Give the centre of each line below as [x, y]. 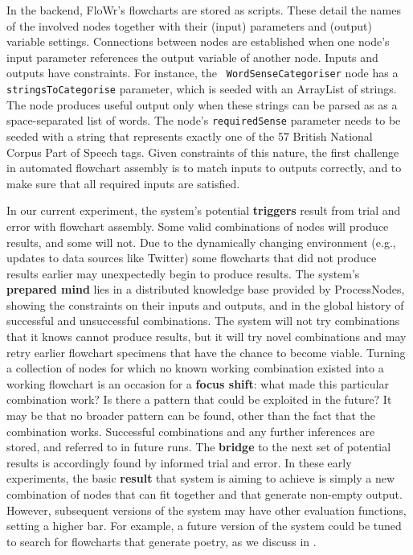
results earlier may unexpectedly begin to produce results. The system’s [183, 273]
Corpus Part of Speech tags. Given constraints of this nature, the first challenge [203, 152]
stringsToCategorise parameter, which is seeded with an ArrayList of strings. [202, 89]
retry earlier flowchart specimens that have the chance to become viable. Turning [206, 352]
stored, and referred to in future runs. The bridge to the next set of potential [199, 447]
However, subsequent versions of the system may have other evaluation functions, [206, 510]
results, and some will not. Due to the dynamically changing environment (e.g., [201, 242]
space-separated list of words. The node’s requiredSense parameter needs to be [204, 120]
